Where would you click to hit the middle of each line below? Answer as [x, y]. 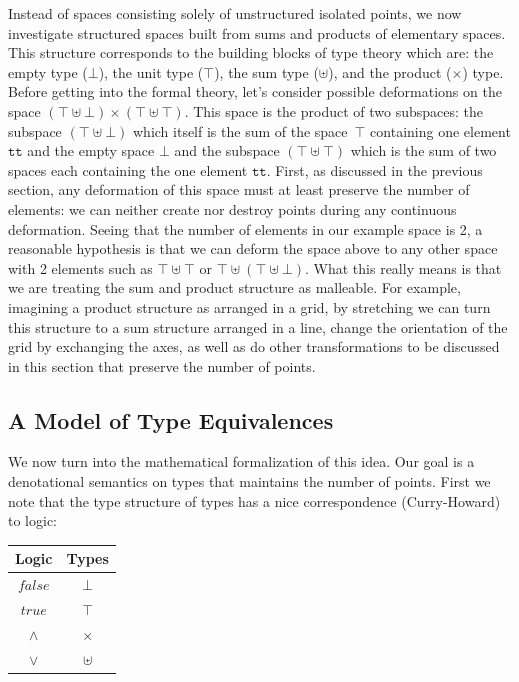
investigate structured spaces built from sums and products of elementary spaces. [257, 32]
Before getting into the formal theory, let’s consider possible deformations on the [255, 91]
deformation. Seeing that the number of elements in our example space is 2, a [245, 228]
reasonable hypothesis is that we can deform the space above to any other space [253, 248]
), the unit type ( [151, 71]
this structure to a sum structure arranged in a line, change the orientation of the [258, 326]
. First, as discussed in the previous [374, 169]
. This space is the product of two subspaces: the [334, 110]
